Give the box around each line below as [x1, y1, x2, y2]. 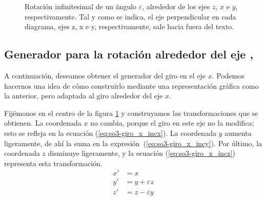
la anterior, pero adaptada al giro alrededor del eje [4, 90, 163, 101]
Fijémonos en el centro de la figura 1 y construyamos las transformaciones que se [4, 107, 258, 118]
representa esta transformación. [4, 157, 103, 168]
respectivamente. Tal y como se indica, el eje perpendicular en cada [25, 11, 236, 22]
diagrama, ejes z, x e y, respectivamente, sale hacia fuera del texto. [25, 21, 234, 32]
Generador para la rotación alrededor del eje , [4, 46, 254, 62]
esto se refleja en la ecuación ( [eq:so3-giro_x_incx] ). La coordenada [4, 127, 216, 138]
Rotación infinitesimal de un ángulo [25, 1, 137, 11]
